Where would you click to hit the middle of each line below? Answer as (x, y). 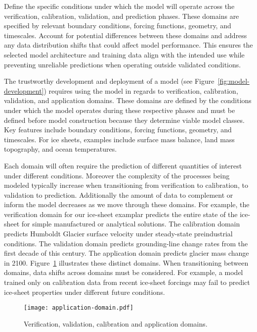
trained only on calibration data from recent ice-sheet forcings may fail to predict (127, 282)
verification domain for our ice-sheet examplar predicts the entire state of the (121, 214)
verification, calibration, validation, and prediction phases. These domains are (122, 16)
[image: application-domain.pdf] (79, 308)
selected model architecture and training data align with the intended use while (124, 54)
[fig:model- (234, 81)
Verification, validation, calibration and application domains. (116, 323)
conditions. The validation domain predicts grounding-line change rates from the (126, 243)
